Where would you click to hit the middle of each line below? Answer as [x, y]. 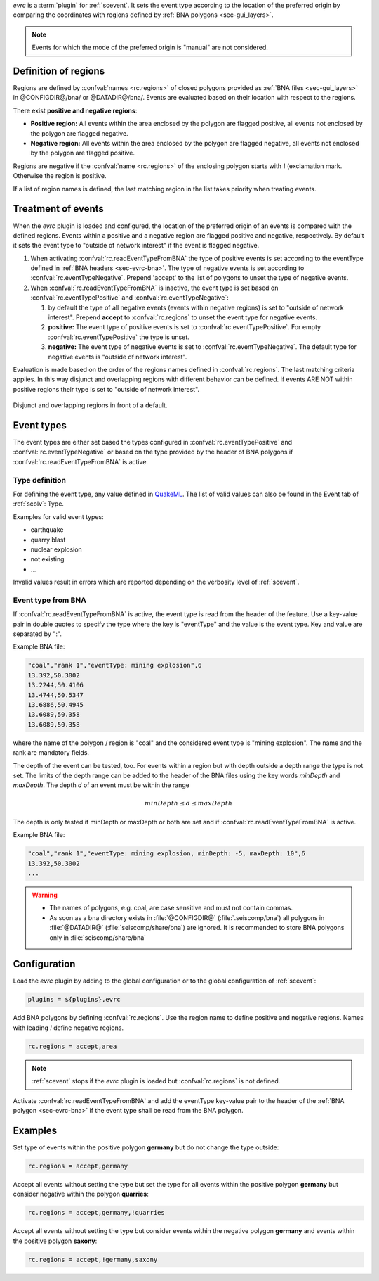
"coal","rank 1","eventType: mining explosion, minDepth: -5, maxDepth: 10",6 [166, 854]
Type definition [40, 480]
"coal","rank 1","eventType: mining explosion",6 [115, 665]
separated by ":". [38, 634]
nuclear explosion [56, 549]
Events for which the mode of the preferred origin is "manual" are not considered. [150, 47]
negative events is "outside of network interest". [118, 357]
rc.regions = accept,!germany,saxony [93, 1260]
